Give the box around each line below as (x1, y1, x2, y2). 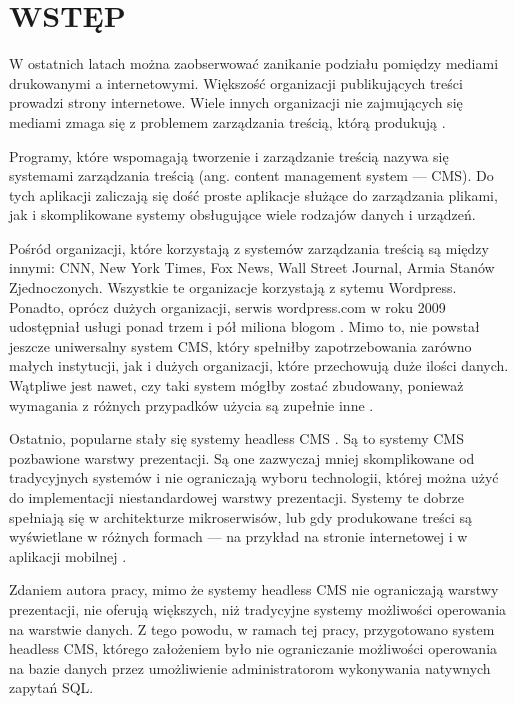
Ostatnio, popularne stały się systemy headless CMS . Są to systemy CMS (9, 428, 464, 449)
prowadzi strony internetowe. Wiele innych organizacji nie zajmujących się (9, 92, 463, 113)
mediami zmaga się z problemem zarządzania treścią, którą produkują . (9, 111, 446, 132)
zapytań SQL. (9, 677, 94, 698)
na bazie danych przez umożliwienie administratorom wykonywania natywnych (9, 657, 491, 678)
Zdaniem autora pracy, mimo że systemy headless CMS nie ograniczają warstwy (9, 579, 499, 600)
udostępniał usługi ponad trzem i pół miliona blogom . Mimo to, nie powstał (9, 316, 480, 337)
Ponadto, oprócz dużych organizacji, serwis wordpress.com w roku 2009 (9, 296, 446, 317)
